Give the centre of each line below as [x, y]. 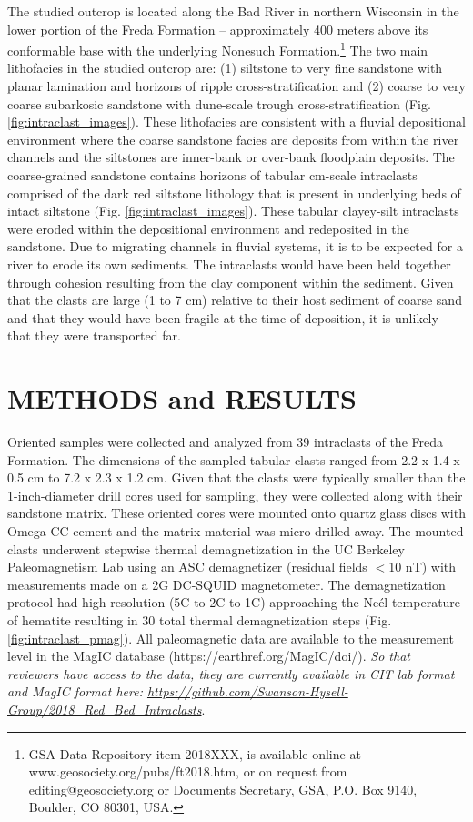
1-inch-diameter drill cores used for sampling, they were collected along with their [235, 495]
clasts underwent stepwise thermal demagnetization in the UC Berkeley [206, 548]
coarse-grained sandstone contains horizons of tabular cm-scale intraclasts [212, 175]
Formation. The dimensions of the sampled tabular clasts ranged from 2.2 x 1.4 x [234, 459]
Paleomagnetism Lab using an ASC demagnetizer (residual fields [187, 567]
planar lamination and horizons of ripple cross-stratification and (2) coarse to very [236, 86]
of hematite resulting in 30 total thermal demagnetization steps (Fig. [200, 620]
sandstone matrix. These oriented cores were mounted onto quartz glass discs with [236, 513]
